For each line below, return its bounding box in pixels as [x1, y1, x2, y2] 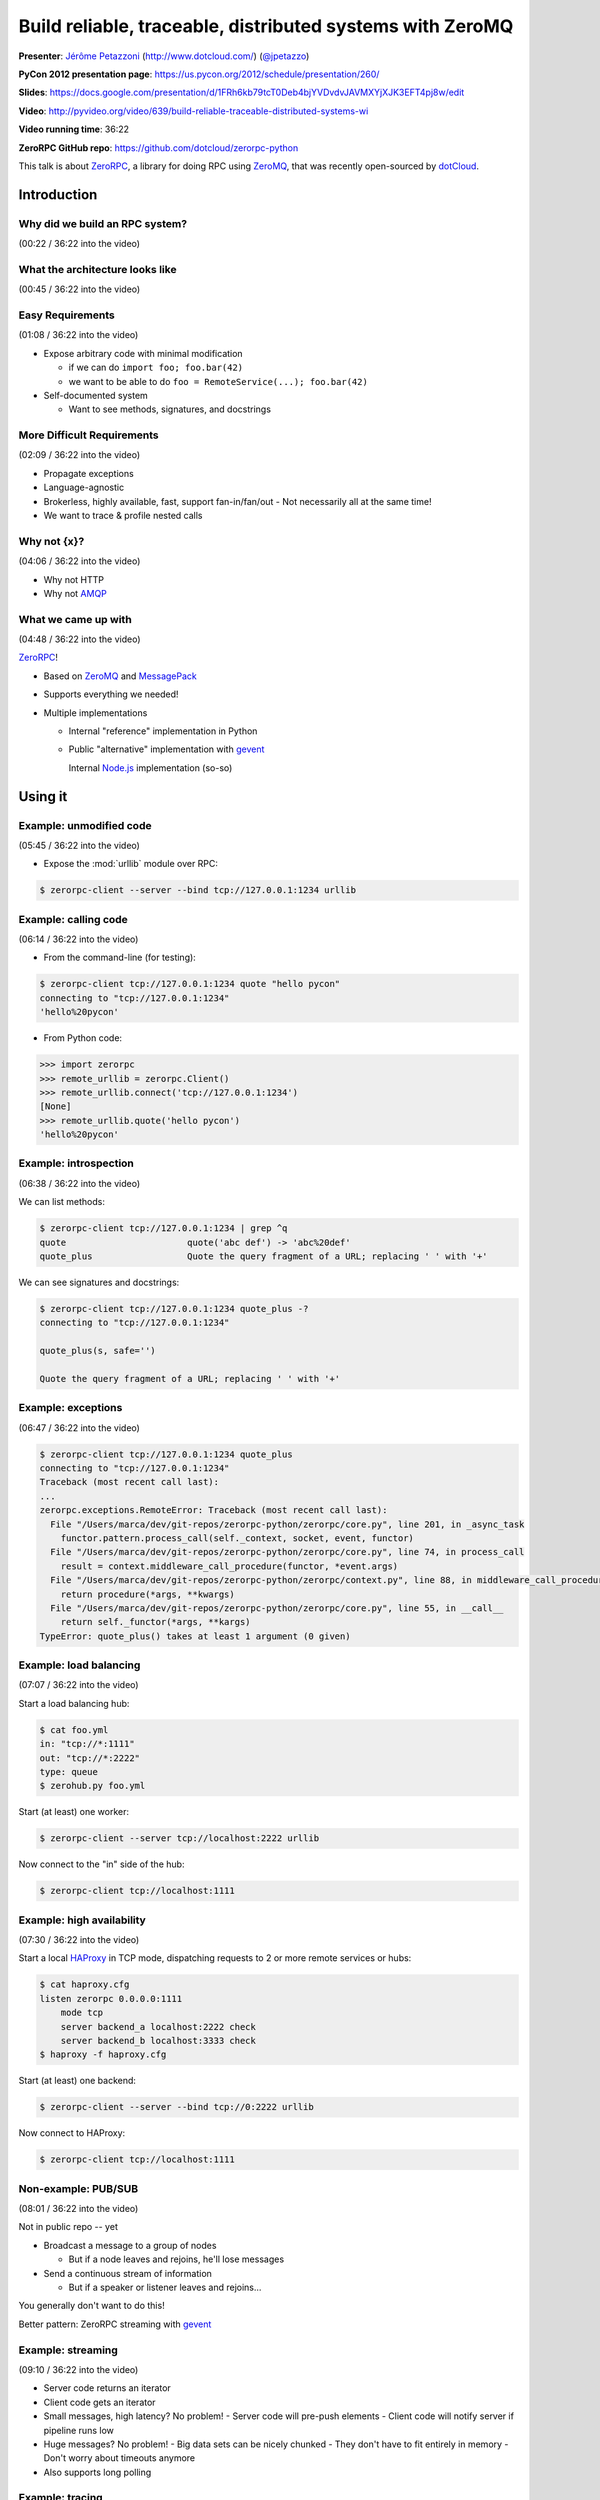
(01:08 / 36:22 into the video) [18, 329, 139, 341]
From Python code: [43, 1032, 123, 1044]
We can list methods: [18, 1196, 105, 1208]
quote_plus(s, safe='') [39, 1345, 157, 1357]
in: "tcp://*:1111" [39, 1738, 135, 1750]
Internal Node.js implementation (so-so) [68, 761, 233, 774]
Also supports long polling [43, 2466, 152, 2478]
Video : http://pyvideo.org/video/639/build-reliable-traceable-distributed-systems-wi [18, 105, 369, 117]
